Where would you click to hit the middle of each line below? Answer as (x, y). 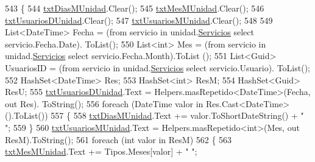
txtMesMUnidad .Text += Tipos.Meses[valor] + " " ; (101, 151)
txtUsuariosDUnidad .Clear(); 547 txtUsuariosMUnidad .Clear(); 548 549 (139, 20)
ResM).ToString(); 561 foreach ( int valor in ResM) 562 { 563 (119, 139)
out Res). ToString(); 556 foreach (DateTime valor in (104, 103)
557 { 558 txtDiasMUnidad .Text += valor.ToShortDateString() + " (177, 115)
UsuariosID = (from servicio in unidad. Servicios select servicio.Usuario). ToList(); (157, 67)
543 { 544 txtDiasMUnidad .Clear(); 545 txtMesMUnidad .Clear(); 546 (135, 8)
